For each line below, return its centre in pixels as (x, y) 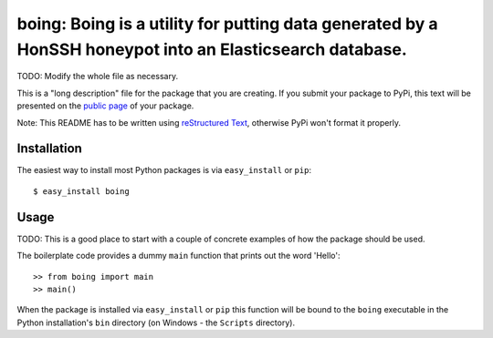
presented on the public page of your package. (105, 106)
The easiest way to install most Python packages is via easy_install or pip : (164, 170)
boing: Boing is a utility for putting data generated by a (227, 24)
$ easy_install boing (81, 191)
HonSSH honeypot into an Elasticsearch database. (212, 49)
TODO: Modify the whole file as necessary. (97, 77)
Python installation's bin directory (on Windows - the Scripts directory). (156, 323)
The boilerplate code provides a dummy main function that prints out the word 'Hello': (178, 256)
